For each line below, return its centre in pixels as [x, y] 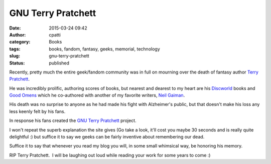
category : [20, 42]
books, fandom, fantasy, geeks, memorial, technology [104, 49]
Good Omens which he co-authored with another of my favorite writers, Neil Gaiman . [97, 95]
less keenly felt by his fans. [37, 111]
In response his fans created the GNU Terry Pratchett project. [73, 120]
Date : [15, 28]
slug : [15, 56]
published [59, 63]
